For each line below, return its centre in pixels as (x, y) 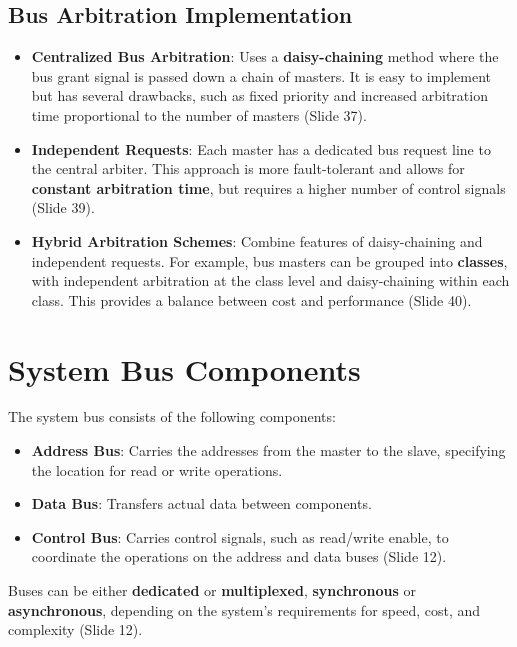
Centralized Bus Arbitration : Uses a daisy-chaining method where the (265, 56)
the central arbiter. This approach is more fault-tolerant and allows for (248, 168)
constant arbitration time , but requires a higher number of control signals (268, 187)
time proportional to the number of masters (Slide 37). (199, 114)
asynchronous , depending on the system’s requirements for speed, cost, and (244, 609)
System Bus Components (184, 368)
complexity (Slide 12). (75, 629)
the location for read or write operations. (157, 469)
